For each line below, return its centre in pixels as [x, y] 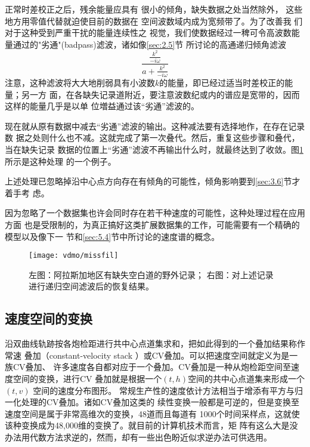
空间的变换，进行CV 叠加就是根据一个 [87, 378]
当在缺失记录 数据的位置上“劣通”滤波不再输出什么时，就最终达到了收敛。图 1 [154, 149]
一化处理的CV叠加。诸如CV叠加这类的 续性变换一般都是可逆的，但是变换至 [152, 402]
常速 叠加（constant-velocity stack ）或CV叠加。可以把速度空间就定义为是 [147, 355]
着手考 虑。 [27, 192]
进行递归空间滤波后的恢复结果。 [91, 286]
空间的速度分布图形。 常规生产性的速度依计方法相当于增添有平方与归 [168, 390]
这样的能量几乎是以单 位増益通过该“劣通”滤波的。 [102, 106]
